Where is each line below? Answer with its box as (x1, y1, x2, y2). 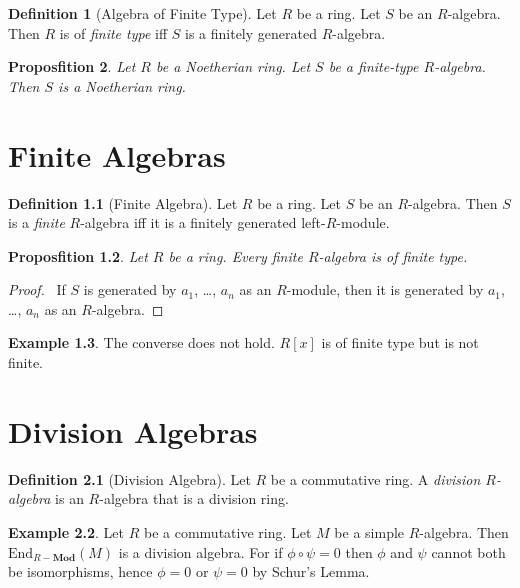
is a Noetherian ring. (58, 75, 186, 96)
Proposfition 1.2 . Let (8, 245, 148, 266)
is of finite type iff (59, 22, 168, 43)
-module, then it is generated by (286, 279, 484, 300)
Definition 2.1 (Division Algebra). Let (8, 468, 251, 489)
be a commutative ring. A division (270, 468, 481, 489)
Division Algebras (8, 410, 258, 451)
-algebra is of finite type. (318, 245, 468, 266)
